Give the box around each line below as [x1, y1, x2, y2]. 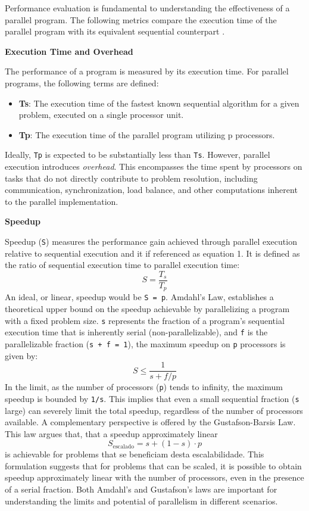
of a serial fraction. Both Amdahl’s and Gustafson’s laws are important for [5, 483, 277, 496]
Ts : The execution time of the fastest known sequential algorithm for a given [18, 96, 299, 109]
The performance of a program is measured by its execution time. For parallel [5, 65, 289, 77]
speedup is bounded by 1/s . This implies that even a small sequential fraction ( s [5, 392, 299, 404]
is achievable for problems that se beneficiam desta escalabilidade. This [5, 448, 264, 460]
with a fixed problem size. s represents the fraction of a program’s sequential [5, 314, 285, 326]
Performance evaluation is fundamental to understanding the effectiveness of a [5, 2, 290, 14]
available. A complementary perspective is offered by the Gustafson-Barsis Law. [5, 416, 296, 428]
